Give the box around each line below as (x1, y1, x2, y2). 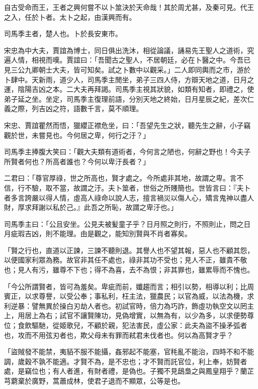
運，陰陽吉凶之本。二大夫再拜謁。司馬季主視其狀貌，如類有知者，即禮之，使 (4, 84, 254, 94)
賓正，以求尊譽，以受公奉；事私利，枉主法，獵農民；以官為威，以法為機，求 (4, 291, 254, 301)
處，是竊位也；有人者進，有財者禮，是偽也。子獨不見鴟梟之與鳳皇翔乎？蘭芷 (4, 366, 254, 376)
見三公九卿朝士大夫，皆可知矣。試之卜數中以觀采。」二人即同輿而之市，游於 (4, 64, 251, 74)
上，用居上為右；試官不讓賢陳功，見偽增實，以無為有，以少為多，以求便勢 (4, 310, 247, 321)
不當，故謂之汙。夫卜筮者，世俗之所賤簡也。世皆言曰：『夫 (52, 182, 244, 193)
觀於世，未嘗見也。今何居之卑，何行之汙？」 (4, 130, 150, 140)
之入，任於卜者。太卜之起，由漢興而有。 (4, 11, 136, 22)
